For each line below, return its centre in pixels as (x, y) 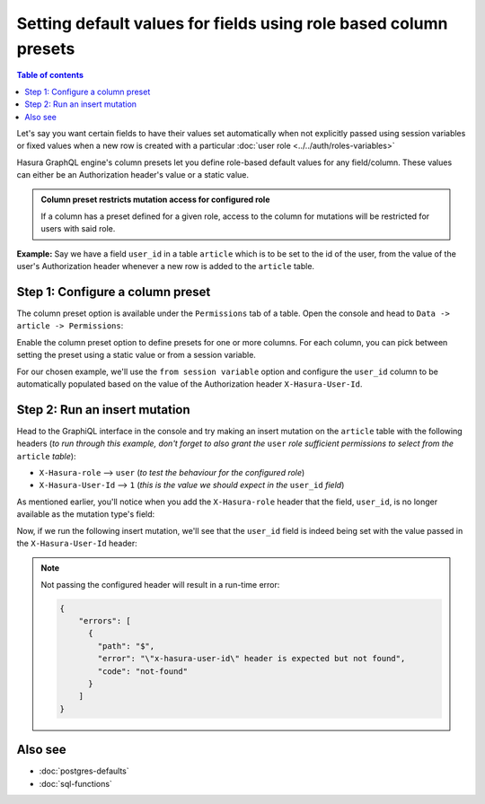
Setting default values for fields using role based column (232, 23)
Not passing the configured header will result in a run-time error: (160, 584)
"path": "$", (126, 646)
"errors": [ (105, 621)
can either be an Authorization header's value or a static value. (133, 175)
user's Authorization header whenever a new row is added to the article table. (165, 267)
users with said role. (78, 229)
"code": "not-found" (143, 671)
